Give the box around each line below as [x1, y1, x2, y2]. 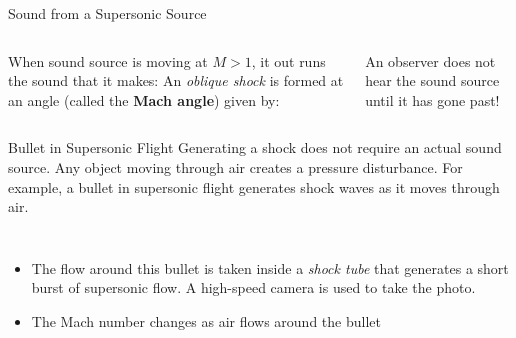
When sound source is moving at [8, 50, 208, 71]
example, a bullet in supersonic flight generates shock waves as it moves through [8, 176, 500, 197]
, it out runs [251, 50, 326, 71]
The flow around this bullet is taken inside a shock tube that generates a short [31, 257, 509, 278]
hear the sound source [365, 70, 500, 91]
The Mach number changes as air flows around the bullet [31, 310, 381, 331]
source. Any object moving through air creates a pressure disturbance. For [8, 156, 463, 177]
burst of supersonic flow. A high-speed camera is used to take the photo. [31, 277, 476, 298]
